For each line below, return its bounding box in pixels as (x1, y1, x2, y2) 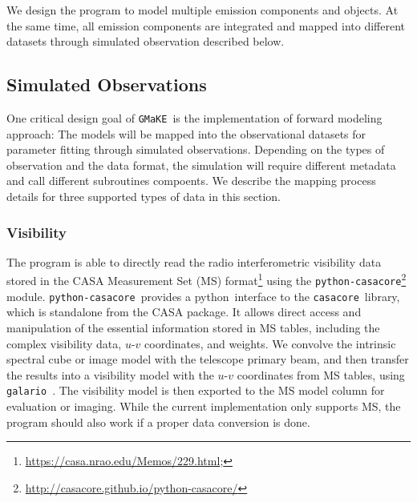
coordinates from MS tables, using (237, 366, 405, 383)
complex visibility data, (6, 335, 122, 351)
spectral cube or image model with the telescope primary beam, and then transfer (6, 351, 409, 367)
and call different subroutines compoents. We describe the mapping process (6, 172, 376, 189)
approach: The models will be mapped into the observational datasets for (6, 125, 366, 142)
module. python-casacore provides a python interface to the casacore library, (6, 287, 400, 304)
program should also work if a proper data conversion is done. (6, 413, 310, 430)
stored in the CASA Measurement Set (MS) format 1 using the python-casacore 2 (6, 270, 407, 289)
